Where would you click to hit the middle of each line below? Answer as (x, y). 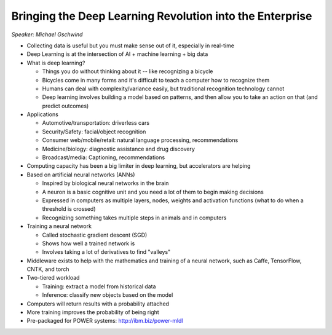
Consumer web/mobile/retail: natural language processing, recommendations (140, 140)
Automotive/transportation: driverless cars (96, 123)
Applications (42, 114)
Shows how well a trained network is (89, 243)
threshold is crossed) (69, 209)
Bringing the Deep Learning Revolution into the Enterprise (162, 16)
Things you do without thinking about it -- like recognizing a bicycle (128, 71)
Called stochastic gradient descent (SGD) (95, 235)
